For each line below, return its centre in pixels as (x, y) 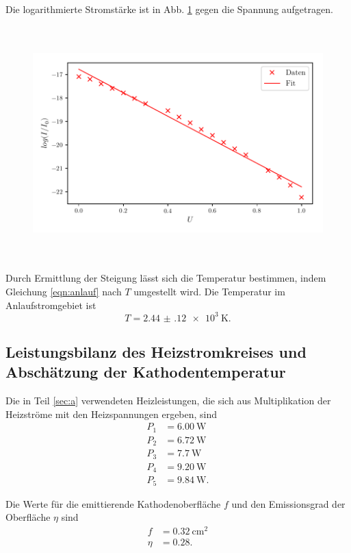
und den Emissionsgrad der (288, 503)
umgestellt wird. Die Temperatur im (209, 291)
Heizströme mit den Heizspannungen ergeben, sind (112, 414)
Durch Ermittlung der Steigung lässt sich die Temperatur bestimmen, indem (166, 278)
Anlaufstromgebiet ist (51, 305)
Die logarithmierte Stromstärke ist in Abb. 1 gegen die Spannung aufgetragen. (169, 9)
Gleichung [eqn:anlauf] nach (64, 291)
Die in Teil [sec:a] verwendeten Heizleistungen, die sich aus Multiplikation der (168, 401)
